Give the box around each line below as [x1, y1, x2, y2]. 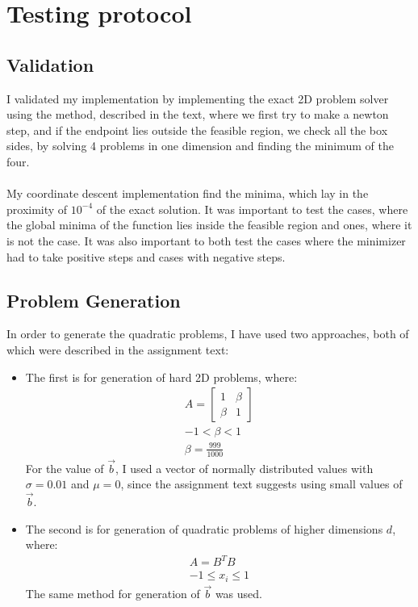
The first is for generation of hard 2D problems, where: [25, 368, 298, 385]
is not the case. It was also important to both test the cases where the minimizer [6, 232, 406, 249]
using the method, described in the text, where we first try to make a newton [6, 106, 389, 123]
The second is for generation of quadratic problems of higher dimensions [25, 520, 383, 537]
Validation [6, 52, 94, 77]
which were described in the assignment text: [6, 341, 229, 358]
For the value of [25, 459, 104, 476]
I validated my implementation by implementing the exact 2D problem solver [6, 90, 389, 107]
